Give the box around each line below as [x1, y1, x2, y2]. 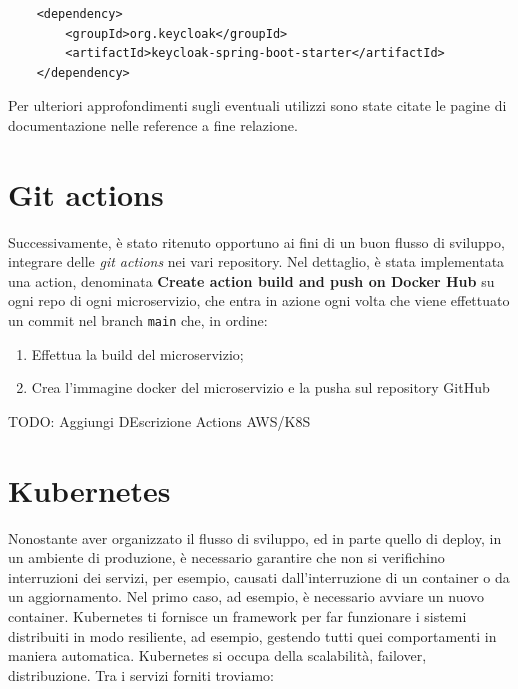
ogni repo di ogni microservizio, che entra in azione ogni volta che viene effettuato [8, 290, 510, 311]
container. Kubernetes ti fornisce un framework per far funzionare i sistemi [8, 606, 467, 626]
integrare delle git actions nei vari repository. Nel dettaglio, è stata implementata [8, 251, 505, 272]
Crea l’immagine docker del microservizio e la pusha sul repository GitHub [31, 377, 490, 398]
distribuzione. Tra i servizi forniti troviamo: [8, 664, 274, 685]
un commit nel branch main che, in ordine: [8, 310, 268, 331]
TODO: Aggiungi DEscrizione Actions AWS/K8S [8, 410, 311, 431]
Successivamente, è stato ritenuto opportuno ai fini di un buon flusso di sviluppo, [8, 231, 505, 252]
